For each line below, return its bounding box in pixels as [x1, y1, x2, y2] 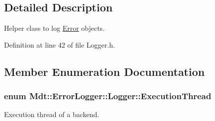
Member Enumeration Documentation [4, 63, 205, 79]
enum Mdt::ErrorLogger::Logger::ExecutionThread [4, 90, 212, 102]
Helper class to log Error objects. [4, 23, 105, 33]
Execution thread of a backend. [4, 109, 100, 120]
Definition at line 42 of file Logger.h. [4, 39, 115, 50]
